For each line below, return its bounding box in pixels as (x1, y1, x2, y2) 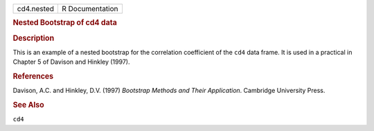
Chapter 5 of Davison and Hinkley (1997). (12, 58, 130, 66)
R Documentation (61, 4, 118, 13)
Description (12, 33, 55, 43)
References (12, 71, 54, 81)
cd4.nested (17, 4, 55, 13)
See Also (12, 101, 44, 110)
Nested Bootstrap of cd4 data (12, 18, 117, 28)
